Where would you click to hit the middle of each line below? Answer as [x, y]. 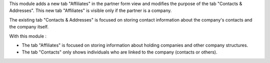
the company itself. [29, 27]
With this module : [28, 36]
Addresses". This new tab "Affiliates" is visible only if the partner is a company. [90, 10]
